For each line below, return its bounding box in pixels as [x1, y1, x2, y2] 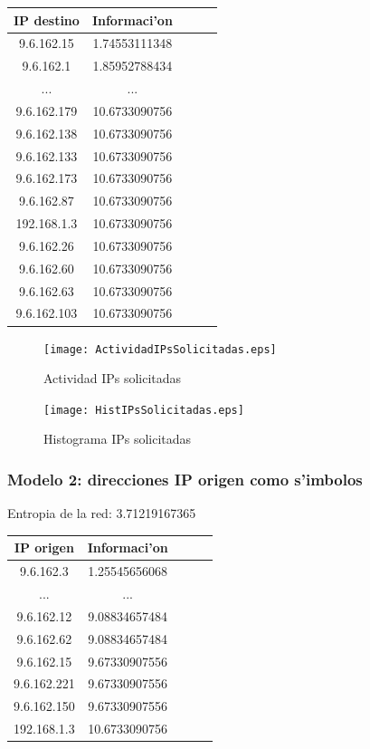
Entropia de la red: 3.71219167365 [7, 504, 196, 523]
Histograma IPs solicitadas [43, 429, 192, 448]
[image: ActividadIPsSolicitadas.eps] [43, 342, 277, 356]
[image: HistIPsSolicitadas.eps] [43, 403, 244, 417]
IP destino [14, 10, 80, 29]
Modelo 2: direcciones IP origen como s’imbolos [7, 467, 363, 490]
